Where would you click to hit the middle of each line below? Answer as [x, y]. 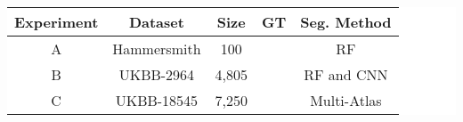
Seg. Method [346, 22]
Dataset [156, 22]
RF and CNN [346, 74]
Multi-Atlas [346, 100]
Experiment [57, 22]
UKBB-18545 [157, 100]
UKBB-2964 [157, 74]
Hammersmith [157, 49]
